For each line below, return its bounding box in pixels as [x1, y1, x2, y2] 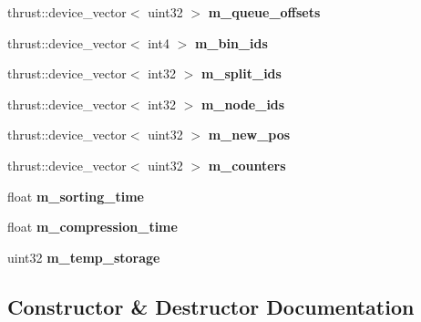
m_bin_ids [194, 33, 268, 52]
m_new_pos [208, 125, 291, 144]
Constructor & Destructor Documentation [7, 292, 415, 320]
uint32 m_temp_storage [7, 247, 160, 266]
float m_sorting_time [7, 186, 144, 205]
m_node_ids [200, 94, 285, 113]
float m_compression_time [7, 217, 178, 236]
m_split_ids [200, 64, 282, 83]
